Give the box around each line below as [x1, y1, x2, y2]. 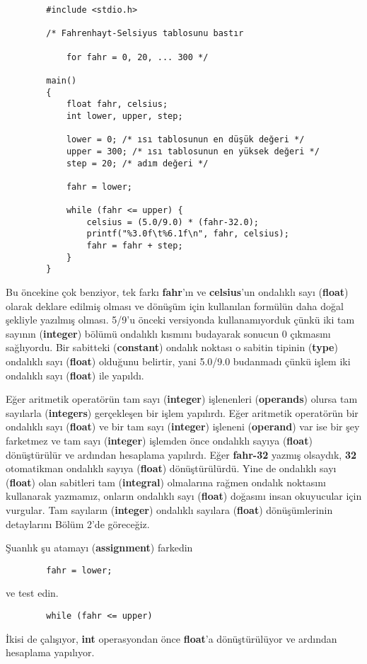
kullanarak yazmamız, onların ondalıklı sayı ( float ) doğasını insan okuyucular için [6, 488, 362, 503]
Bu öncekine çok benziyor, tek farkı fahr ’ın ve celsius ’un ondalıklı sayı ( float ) [6, 285, 349, 299]
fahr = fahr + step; [86, 241, 183, 251]
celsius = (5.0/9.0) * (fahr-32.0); [86, 217, 259, 227]
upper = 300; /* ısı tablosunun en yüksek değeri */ [66, 146, 320, 156]
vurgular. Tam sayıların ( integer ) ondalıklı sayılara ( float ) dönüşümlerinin [6, 503, 333, 517]
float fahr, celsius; [66, 99, 168, 110]
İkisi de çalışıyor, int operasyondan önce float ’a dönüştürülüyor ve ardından [6, 631, 337, 646]
